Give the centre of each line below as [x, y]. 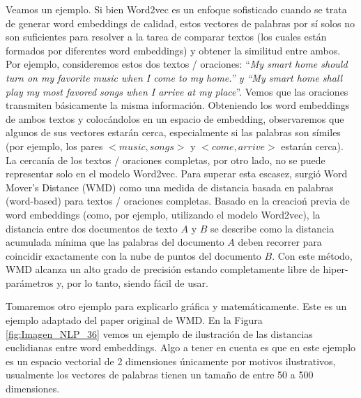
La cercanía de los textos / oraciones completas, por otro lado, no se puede [166, 160]
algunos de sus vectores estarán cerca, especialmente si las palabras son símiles [173, 132]
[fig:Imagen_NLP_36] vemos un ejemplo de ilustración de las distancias [159, 333]
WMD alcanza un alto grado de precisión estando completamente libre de [163, 269]
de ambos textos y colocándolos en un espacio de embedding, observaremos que [175, 118]
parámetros [30, 282]
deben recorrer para [280, 242]
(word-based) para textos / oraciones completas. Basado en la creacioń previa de [178, 201]
